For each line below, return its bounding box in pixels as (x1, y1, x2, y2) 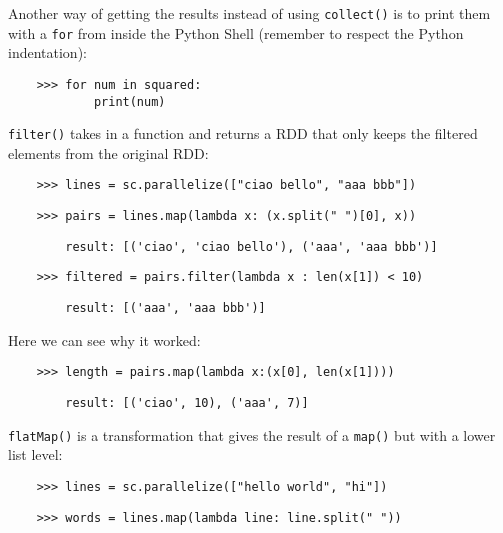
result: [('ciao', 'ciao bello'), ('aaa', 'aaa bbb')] (65, 239, 438, 254)
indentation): (8, 42, 87, 63)
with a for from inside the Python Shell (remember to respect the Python (8, 22, 464, 43)
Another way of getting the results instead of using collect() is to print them (8, 3, 491, 23)
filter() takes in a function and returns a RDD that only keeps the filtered (8, 123, 478, 144)
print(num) (93, 94, 166, 109)
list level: (8, 444, 63, 465)
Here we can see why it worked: (8, 329, 201, 350)
